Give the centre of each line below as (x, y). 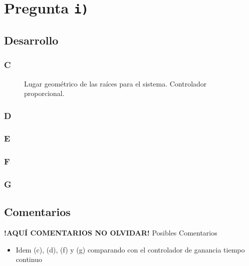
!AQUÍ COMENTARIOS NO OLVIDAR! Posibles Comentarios (111, 233)
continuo (29, 259)
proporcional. (44, 93)
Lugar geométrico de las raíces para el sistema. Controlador (115, 83)
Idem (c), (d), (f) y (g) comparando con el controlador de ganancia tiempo (130, 249)
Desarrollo (31, 40)
